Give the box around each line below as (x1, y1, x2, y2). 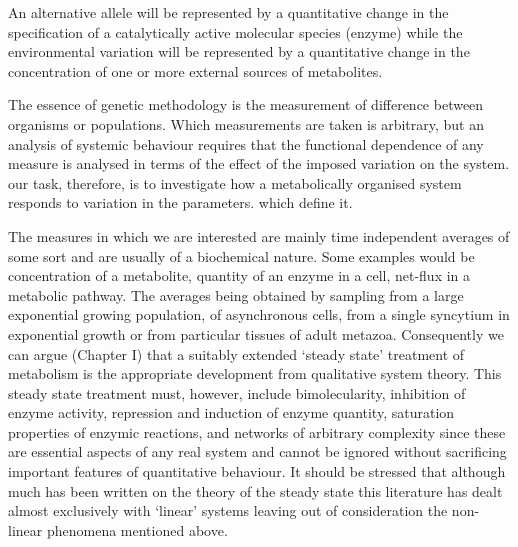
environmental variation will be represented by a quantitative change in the (8, 41, 470, 62)
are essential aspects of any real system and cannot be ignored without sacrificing (8, 441, 507, 462)
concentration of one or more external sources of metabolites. (8, 60, 383, 81)
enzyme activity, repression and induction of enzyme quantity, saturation (8, 402, 455, 423)
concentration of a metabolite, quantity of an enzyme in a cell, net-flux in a (8, 265, 471, 286)
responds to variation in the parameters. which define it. (8, 192, 353, 213)
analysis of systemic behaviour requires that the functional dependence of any (8, 133, 484, 154)
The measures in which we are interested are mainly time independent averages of (8, 225, 510, 246)
